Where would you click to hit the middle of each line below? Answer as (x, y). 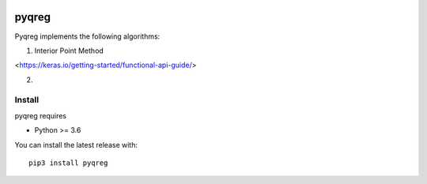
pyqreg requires (41, 115)
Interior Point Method (69, 51)
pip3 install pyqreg (68, 163)
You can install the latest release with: (76, 145)
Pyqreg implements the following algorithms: (87, 36)
